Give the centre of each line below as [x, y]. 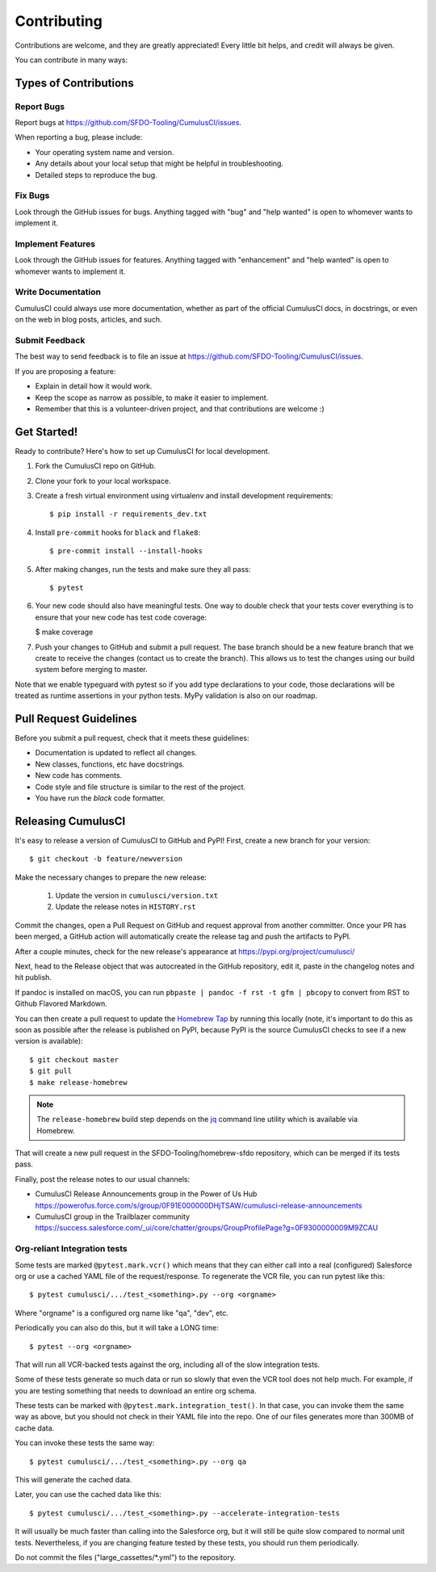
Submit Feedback [50, 341]
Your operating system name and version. [105, 152]
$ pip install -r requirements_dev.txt [128, 514]
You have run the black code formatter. [100, 798]
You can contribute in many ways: [71, 60]
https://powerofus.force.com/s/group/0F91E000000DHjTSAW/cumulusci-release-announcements [199, 1205]
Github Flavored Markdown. [61, 1004]
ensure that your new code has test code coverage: [121, 617]
